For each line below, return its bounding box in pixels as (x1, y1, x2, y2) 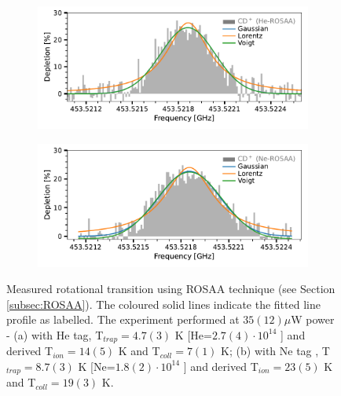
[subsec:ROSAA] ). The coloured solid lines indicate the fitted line (6, 295, 321, 312)
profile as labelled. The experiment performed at (6, 311, 240, 328)
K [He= (174, 326, 212, 343)
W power (291, 311, 335, 328)
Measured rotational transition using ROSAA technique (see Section (6, 280, 335, 297)
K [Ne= (78, 357, 115, 374)
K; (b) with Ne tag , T (221, 343, 330, 359)
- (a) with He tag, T (6, 326, 104, 343)
